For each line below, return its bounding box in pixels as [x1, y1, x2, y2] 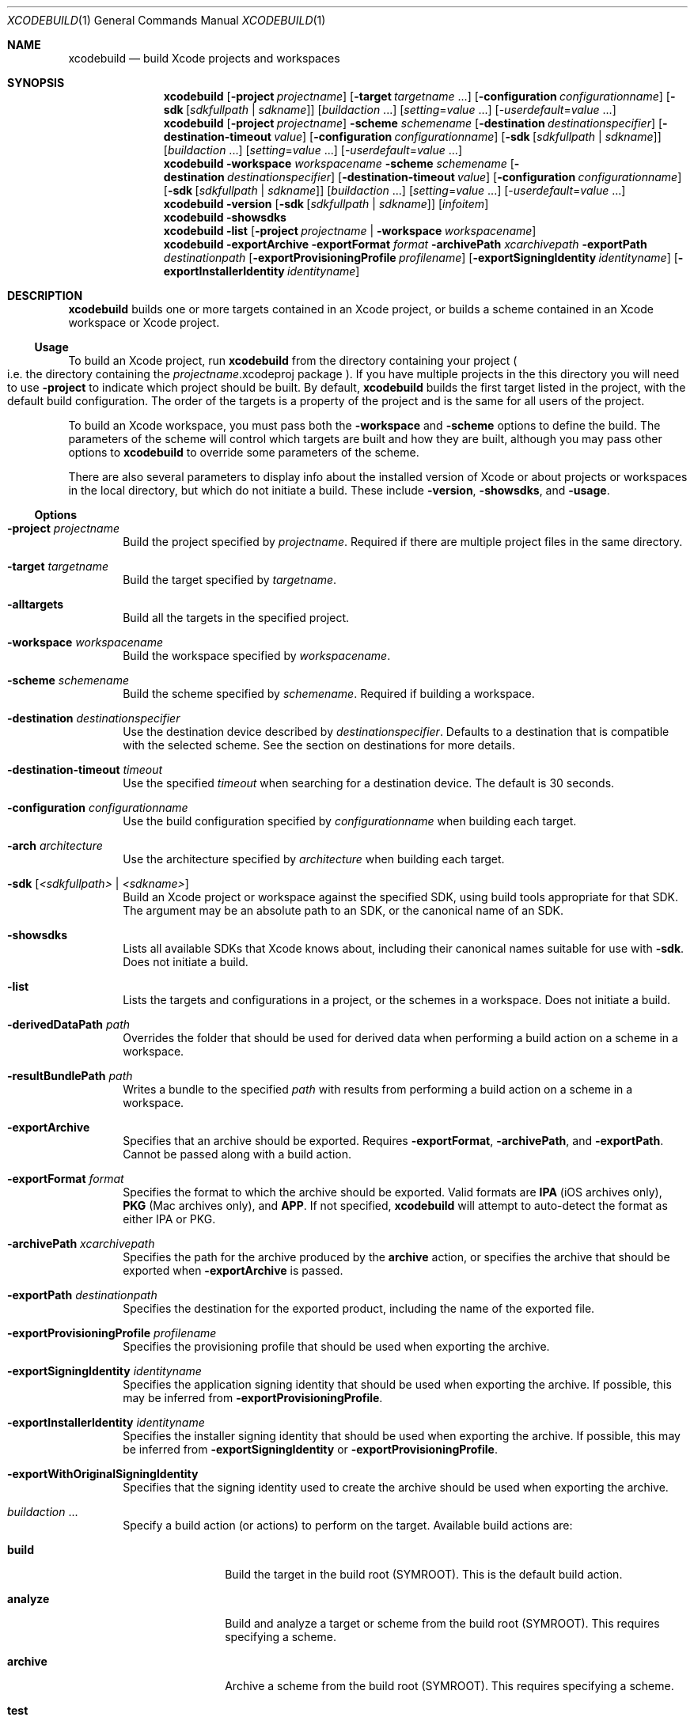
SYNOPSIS [7, 76, 65, 89]
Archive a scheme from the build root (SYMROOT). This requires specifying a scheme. [225, 1679, 674, 1693]
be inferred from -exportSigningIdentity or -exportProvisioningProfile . [123, 1442, 498, 1456]
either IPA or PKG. [123, 1212, 216, 1226]
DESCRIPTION [7, 289, 83, 302]
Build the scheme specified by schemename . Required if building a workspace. [123, 687, 535, 700]
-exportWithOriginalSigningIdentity [7, 1467, 199, 1480]
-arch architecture [7, 839, 103, 852]
